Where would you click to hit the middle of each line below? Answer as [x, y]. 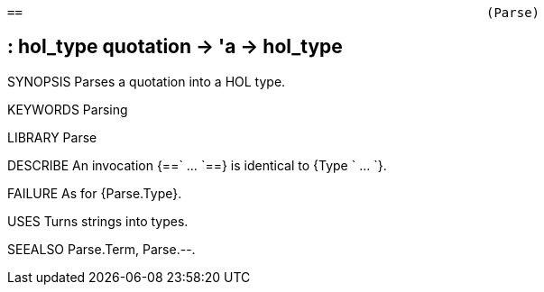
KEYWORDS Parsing [68, 109]
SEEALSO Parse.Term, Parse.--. [101, 249]
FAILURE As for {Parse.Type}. [95, 193]
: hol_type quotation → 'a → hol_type [175, 47]
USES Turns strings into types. [98, 221]
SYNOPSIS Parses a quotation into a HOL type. [147, 81]
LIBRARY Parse [52, 137]
